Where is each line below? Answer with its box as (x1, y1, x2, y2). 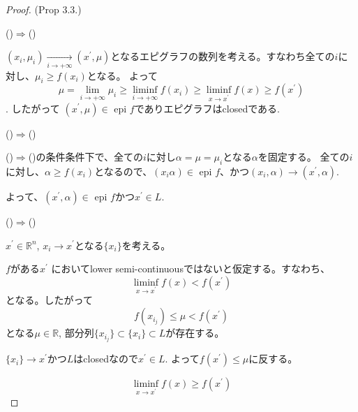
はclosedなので (73, 351, 138, 366)
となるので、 (94, 163, 153, 178)
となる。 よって (87, 68, 158, 82)
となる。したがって (6, 293, 93, 307)
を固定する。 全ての (258, 149, 350, 164)
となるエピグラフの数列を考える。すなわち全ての (110, 49, 335, 64)
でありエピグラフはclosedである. (134, 101, 280, 115)
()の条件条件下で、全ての (28, 149, 143, 164)
